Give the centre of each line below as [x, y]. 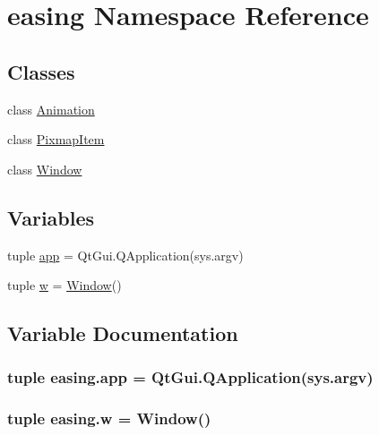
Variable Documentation [123, 333]
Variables [51, 217]
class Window [45, 169]
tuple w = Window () [65, 285]
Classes [41, 71]
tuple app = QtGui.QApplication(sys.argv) [125, 255]
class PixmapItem [56, 139]
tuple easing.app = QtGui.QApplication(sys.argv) [190, 377]
